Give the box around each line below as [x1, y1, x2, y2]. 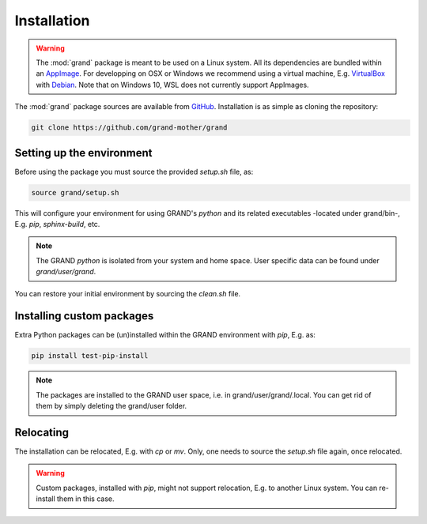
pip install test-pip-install [31, 352, 149, 360]
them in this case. [56, 494, 115, 503]
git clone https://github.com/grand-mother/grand [31, 123, 228, 132]
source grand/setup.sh [31, 188, 119, 197]
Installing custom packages [14, 309, 154, 323]
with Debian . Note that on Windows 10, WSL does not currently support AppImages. [36, 80, 309, 89]
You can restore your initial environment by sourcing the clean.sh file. [14, 288, 241, 298]
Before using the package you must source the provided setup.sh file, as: [14, 167, 254, 176]
